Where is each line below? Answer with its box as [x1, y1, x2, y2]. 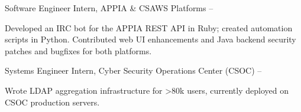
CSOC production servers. [5, 95, 100, 108]
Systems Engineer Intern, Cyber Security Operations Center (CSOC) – [5, 64, 262, 77]
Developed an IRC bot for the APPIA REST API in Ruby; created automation [5, 21, 293, 34]
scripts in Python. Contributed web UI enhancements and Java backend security [5, 33, 296, 45]
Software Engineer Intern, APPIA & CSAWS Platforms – [5, 2, 213, 14]
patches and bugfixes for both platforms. [5, 44, 152, 57]
